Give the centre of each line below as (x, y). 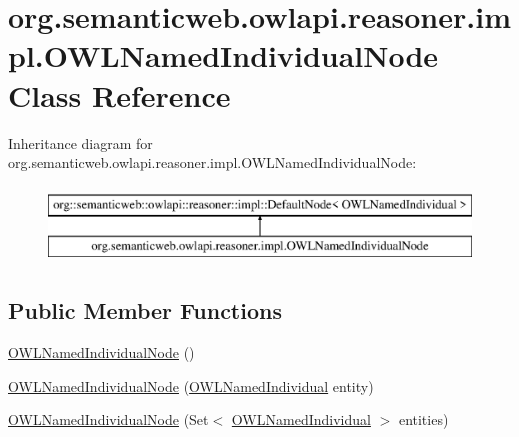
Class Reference (119, 94)
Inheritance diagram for (80, 142)
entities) (423, 419)
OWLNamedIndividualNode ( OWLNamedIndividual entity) (191, 385)
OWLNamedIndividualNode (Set (108, 419)
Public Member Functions (145, 310)
